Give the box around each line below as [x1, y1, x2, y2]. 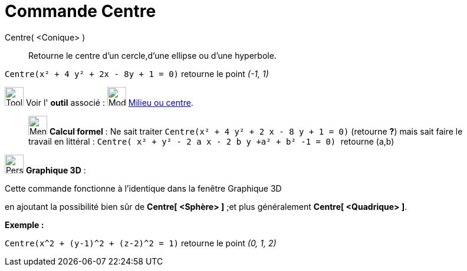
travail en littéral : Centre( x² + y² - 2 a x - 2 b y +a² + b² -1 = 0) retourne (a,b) [28, 136, 394, 146]
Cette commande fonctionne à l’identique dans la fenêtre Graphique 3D [5, 183, 282, 193]
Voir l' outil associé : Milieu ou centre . [25, 97, 193, 108]
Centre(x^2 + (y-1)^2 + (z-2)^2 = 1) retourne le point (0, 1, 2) [5, 237, 277, 248]
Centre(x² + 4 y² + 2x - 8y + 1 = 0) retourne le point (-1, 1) [5, 68, 269, 79]
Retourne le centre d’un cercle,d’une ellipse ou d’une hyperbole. [28, 50, 277, 61]
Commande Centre [5, 1, 156, 21]
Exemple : [5, 219, 44, 230]
